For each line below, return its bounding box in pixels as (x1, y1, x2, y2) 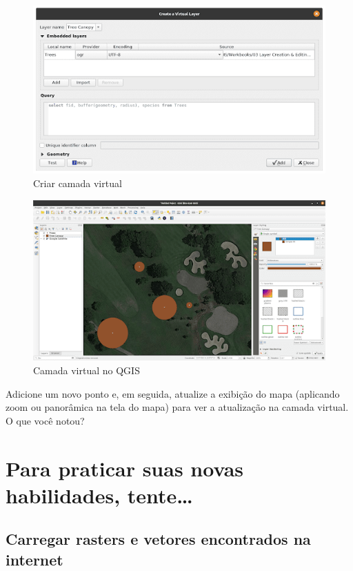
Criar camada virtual (33, 176, 122, 191)
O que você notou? (6, 413, 85, 427)
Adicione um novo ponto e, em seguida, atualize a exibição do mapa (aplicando (6, 386, 340, 400)
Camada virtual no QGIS (33, 362, 140, 377)
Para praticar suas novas (6, 454, 243, 482)
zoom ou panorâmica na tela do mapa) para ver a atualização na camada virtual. (6, 400, 349, 414)
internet (6, 548, 63, 570)
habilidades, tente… (6, 481, 193, 509)
